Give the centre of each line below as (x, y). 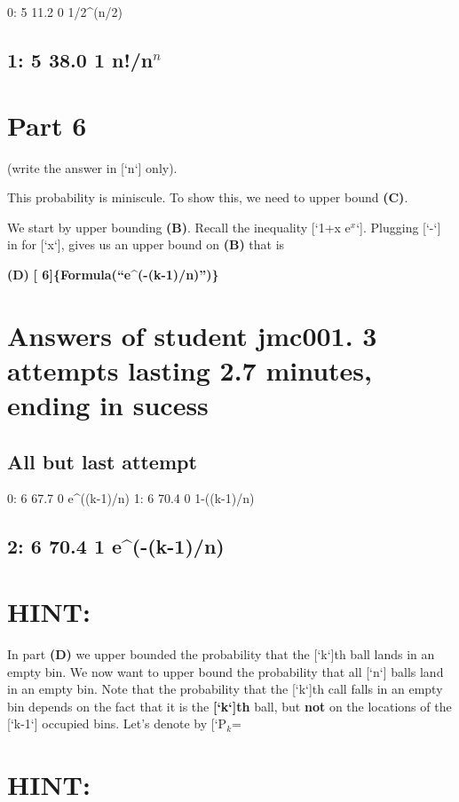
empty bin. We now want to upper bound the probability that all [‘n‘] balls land (226, 671)
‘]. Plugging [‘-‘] (399, 227)
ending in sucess (108, 405)
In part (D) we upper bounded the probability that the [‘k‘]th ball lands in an (221, 653)
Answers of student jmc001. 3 (192, 335)
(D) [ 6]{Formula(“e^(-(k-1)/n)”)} (113, 274)
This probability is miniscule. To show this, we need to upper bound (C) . (208, 197)
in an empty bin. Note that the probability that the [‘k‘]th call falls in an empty (225, 689)
